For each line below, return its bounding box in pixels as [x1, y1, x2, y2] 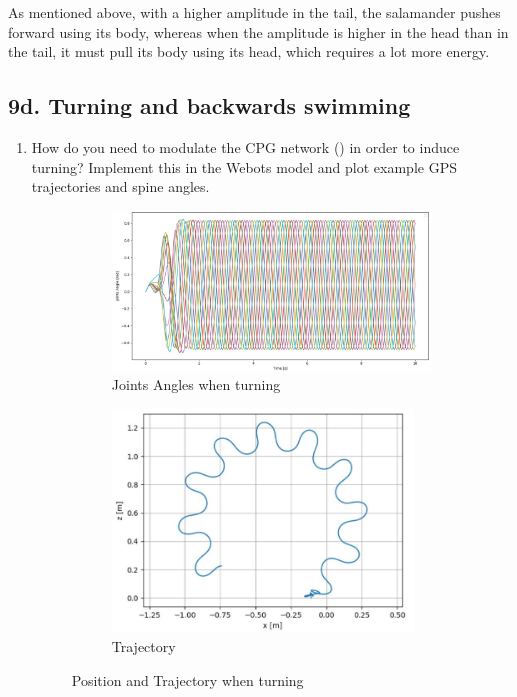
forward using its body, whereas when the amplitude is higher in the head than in [8, 21, 509, 42]
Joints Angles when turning [111, 374, 281, 395]
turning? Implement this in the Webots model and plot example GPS [31, 156, 457, 177]
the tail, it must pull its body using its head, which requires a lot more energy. [8, 41, 490, 62]
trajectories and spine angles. [31, 176, 210, 197]
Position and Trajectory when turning [71, 669, 304, 690]
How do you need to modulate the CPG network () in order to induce [31, 136, 460, 157]
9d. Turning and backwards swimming [8, 90, 411, 121]
